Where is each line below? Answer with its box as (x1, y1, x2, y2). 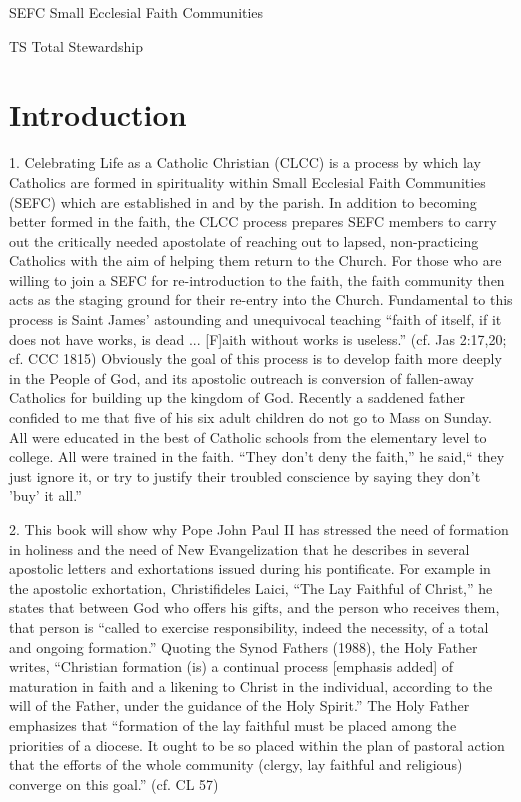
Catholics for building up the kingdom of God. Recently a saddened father (9, 387, 465, 408)
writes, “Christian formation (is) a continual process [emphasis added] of (9, 656, 454, 677)
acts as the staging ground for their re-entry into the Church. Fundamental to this (9, 289, 513, 310)
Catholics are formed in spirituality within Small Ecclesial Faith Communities (9, 171, 486, 192)
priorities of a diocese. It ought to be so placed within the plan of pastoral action (9, 734, 505, 755)
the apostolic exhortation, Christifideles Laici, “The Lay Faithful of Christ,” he (9, 577, 493, 598)
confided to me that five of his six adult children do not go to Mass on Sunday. (9, 407, 492, 428)
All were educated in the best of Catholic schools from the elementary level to (9, 426, 487, 447)
